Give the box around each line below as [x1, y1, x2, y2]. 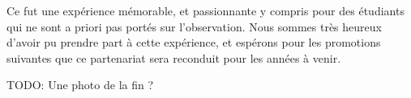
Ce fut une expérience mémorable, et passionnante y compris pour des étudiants [6, 2, 405, 18]
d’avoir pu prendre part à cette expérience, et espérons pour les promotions [6, 34, 381, 51]
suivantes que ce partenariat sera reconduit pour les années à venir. [6, 49, 341, 66]
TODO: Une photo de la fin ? [6, 76, 154, 93]
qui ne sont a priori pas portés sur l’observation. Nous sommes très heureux [6, 18, 382, 35]
